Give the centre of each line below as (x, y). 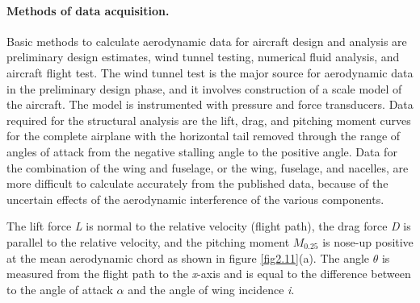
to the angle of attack (60, 289)
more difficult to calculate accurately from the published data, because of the (197, 183)
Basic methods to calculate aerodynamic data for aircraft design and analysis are (207, 41)
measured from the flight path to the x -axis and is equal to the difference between (209, 274)
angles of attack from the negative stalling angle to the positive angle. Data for (202, 151)
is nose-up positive (368, 241)
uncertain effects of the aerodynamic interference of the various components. (195, 199)
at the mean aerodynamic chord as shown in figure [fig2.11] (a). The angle (188, 257)
